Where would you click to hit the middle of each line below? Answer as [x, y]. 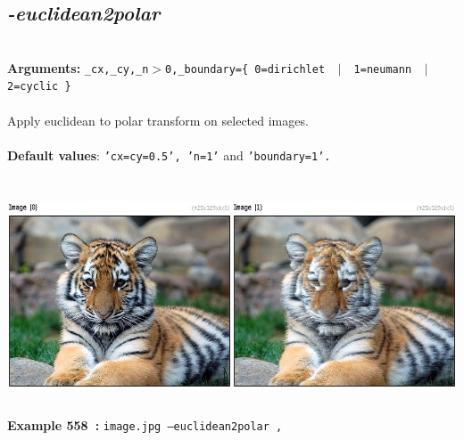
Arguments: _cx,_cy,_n [78, 67]
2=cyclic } [39, 87]
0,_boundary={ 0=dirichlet [245, 69]
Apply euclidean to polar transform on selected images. [158, 120]
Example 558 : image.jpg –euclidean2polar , [145, 424]
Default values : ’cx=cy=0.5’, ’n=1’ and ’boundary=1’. [169, 155]
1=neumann [383, 69]
